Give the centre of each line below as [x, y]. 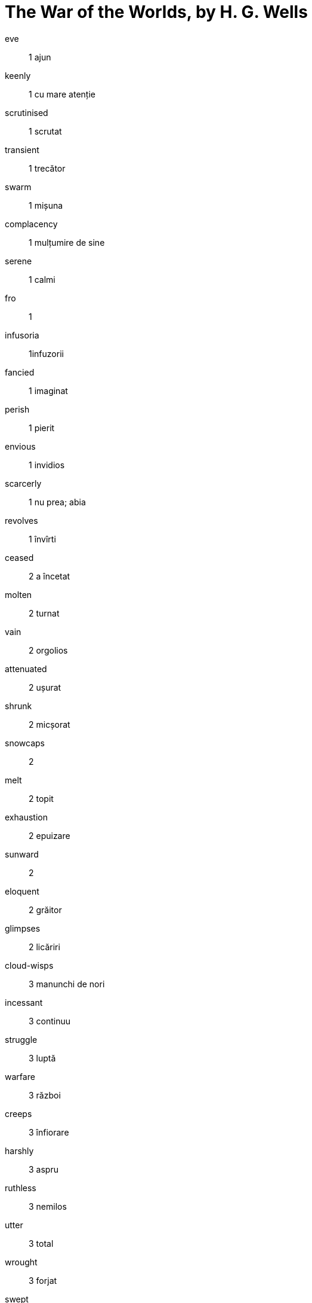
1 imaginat [48, 390]
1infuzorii [46, 353]
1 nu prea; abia [57, 502]
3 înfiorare [49, 1132]
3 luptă [42, 1058]
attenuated [26, 669]
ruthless [21, 1188]
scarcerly [23, 483]
